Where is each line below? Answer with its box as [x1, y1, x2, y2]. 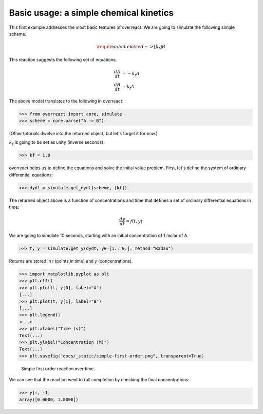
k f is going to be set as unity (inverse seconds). [9, 139, 105, 146]
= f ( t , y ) [126, 218, 143, 224]
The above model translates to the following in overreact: [9, 98, 124, 104]
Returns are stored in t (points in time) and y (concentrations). [9, 258, 133, 264]
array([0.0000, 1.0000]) [19, 396, 79, 402]
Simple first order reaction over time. [21, 366, 95, 372]
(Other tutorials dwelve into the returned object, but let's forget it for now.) [9, 131, 158, 137]
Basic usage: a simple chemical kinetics [9, 7, 174, 18]
